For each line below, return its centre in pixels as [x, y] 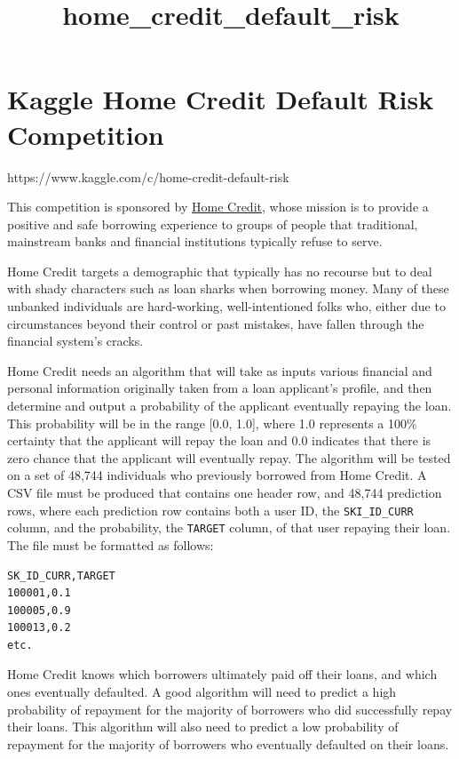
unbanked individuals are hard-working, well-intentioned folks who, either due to [226, 306]
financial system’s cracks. [75, 341]
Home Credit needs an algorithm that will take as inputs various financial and [220, 370]
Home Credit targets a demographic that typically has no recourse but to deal [220, 271]
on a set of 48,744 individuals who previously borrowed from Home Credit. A [217, 475]
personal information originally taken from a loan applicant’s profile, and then [220, 388]
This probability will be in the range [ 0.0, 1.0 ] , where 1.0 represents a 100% [212, 423]
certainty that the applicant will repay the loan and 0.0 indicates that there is [219, 440]
